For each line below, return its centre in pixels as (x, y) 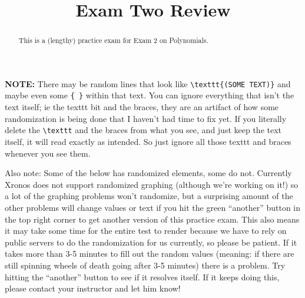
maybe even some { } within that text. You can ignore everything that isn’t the (150, 95)
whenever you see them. (48, 153)
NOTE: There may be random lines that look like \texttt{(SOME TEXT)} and (148, 83)
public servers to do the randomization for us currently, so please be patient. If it (151, 242)
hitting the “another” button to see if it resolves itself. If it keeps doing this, (142, 277)
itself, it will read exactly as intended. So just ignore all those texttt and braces (148, 141)
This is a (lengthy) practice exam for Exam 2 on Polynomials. (113, 40)
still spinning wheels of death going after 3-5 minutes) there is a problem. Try (145, 265)
